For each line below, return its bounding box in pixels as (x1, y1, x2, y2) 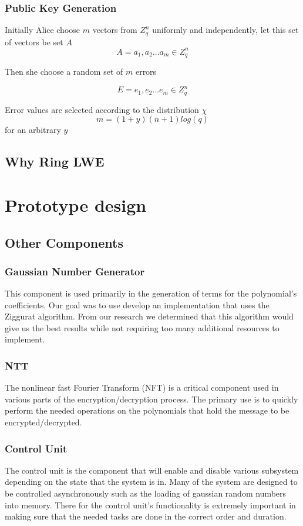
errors (135, 65, 157, 78)
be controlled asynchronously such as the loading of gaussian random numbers (5, 487, 287, 500)
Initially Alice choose (5, 24, 80, 36)
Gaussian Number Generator (5, 264, 145, 278)
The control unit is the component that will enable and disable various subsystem (5, 464, 299, 476)
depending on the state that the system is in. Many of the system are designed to (5, 475, 298, 488)
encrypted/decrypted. (5, 416, 82, 428)
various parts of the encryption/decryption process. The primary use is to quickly (5, 392, 298, 405)
